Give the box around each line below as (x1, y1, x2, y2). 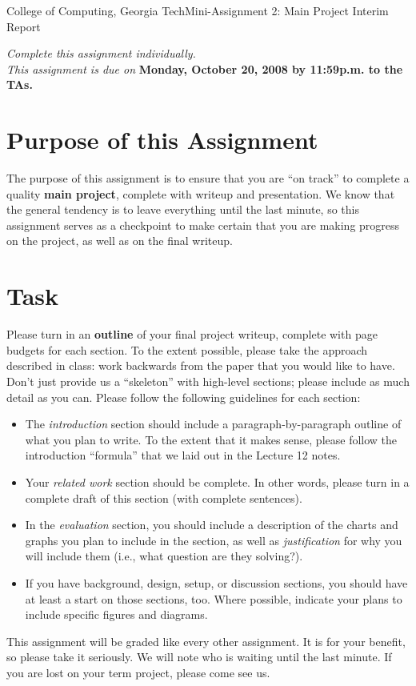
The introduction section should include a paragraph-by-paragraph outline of (25, 415, 402, 432)
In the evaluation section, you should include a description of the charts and (25, 516, 398, 533)
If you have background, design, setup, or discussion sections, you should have (25, 574, 408, 591)
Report (6, 18, 41, 34)
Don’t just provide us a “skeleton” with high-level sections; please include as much (6, 372, 410, 389)
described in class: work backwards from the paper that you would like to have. (6, 357, 395, 374)
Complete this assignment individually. (6, 45, 196, 62)
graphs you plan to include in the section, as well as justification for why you (25, 532, 402, 548)
